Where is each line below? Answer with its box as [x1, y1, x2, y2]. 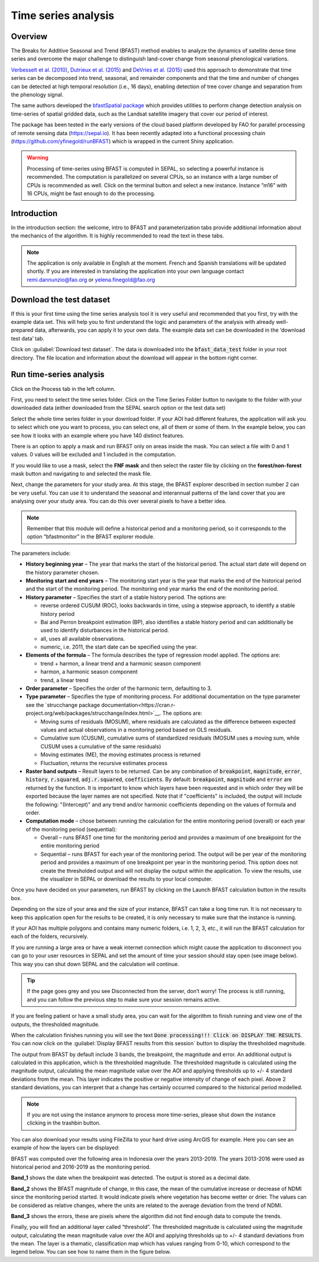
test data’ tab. [11, 335, 44, 342]
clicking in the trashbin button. [27, 1119, 101, 1126]
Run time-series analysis [11, 370, 105, 380]
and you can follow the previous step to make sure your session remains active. [27, 996, 221, 1003]
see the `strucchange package [25, 701, 100, 708]
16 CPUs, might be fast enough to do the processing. [27, 190, 156, 197]
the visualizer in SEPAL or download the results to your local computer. [40, 875, 213, 882]
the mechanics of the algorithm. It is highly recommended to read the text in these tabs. [11, 232, 224, 239]
